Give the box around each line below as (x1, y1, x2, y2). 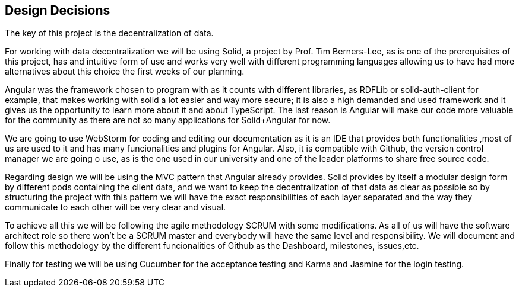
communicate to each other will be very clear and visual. (5, 202, 226, 213)
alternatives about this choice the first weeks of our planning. (5, 66, 245, 77)
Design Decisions (5, 3, 110, 18)
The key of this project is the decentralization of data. (5, 28, 214, 38)
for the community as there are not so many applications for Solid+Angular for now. (5, 115, 331, 126)
